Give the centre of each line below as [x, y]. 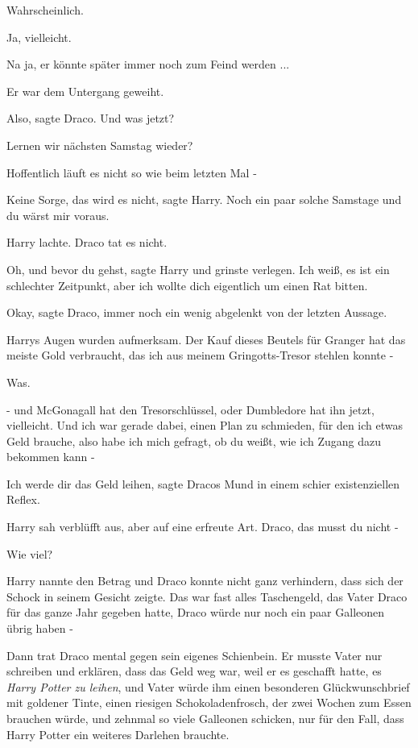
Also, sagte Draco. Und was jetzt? [91, 118]
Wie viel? [30, 553]
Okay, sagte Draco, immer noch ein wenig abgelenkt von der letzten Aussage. [197, 312]
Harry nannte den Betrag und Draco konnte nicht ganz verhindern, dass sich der [205, 581]
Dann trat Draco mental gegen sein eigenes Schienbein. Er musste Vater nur [195, 655]
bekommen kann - [51, 457]
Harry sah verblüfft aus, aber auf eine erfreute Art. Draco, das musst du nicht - [203, 527]
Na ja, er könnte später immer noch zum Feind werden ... [148, 64]
